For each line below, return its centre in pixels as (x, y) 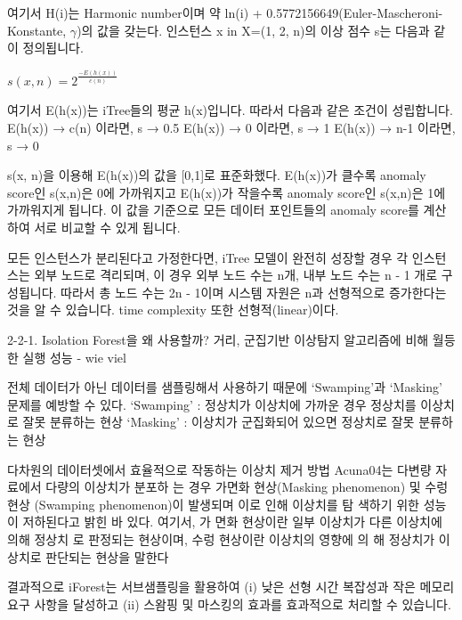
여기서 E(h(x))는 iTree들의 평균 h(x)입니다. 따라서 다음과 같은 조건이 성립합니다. (230, 110)
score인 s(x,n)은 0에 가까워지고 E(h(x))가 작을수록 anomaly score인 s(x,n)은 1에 (227, 192)
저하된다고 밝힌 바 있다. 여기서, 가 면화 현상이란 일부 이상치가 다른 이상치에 (232, 522)
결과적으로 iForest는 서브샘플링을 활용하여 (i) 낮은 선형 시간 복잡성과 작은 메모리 (231, 587)
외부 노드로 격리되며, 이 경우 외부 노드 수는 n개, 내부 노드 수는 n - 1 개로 (236, 275)
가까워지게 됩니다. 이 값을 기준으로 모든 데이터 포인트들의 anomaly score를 (213, 210)
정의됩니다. (53, 48)
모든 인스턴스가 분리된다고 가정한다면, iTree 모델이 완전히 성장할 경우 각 (208, 257)
